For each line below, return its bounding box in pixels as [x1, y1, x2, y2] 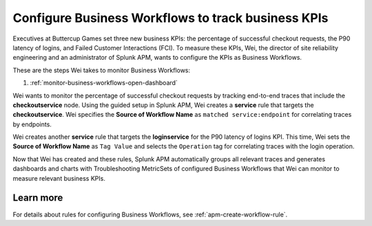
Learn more [12, 192, 63, 204]
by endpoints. [12, 120, 52, 128]
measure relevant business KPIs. [12, 174, 106, 182]
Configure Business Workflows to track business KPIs [12, 10, 329, 25]
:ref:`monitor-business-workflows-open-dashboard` [30, 79, 178, 87]
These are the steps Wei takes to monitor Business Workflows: [12, 66, 191, 74]
